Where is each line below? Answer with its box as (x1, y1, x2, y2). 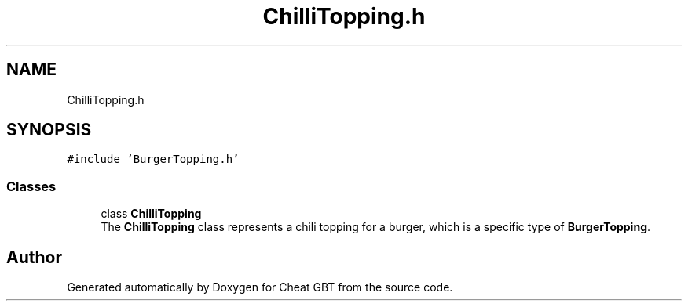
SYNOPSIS (6, 120, 92, 140)
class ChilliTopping (101, 207, 202, 221)
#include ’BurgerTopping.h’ (67, 153, 240, 166)
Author (6, 247, 62, 267)
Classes (6, 178, 57, 194)
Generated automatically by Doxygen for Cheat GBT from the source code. (67, 280, 453, 294)
